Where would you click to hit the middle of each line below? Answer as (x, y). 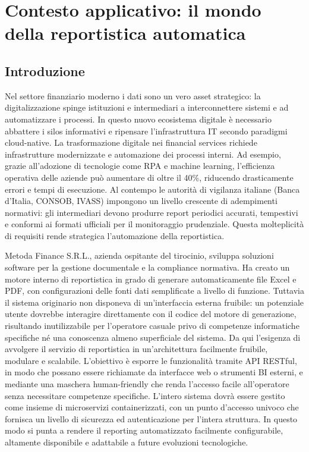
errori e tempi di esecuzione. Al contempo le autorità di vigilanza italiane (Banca (152, 189)
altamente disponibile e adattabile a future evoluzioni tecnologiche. (127, 442)
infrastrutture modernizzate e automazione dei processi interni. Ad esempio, (143, 154)
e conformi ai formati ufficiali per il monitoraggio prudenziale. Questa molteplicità (154, 224)
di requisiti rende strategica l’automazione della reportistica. (115, 235)
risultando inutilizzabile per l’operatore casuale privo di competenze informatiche (152, 326)
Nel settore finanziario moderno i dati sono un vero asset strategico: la (133, 95)
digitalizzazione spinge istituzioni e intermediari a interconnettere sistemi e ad (147, 107)
